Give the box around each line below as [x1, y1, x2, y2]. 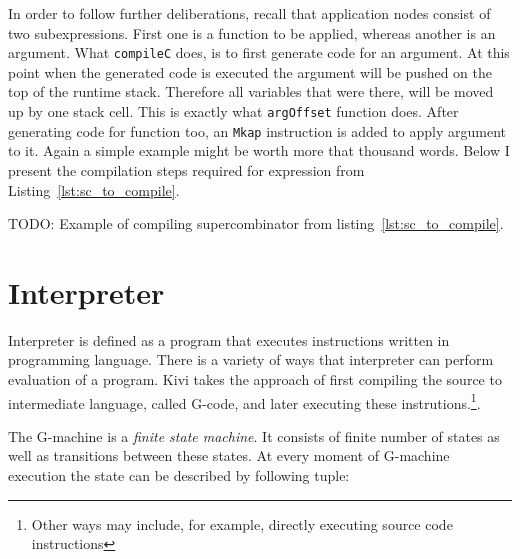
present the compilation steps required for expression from [8, 159, 365, 180]
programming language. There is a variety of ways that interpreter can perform [8, 349, 494, 370]
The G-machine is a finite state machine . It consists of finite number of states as [8, 425, 500, 446]
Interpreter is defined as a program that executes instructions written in [8, 329, 450, 350]
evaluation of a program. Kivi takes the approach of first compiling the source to [8, 369, 502, 390]
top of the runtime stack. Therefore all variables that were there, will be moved [8, 81, 494, 102]
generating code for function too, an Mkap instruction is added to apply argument [8, 120, 507, 141]
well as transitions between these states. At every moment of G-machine [8, 445, 450, 466]
